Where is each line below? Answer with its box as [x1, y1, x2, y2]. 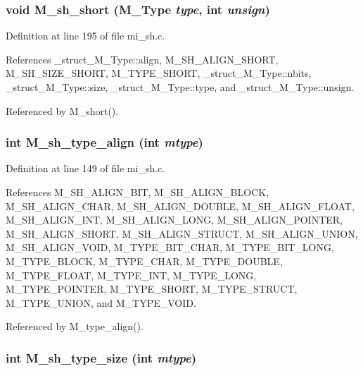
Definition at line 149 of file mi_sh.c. [6, 161, 165, 176]
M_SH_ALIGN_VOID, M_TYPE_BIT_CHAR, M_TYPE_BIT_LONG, [6, 240, 334, 255]
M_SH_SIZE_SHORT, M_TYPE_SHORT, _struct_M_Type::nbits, [6, 66, 312, 80]
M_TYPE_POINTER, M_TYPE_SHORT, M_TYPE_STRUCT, [6, 281, 298, 296]
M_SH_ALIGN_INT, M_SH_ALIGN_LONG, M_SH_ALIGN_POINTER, [6, 212, 343, 227]
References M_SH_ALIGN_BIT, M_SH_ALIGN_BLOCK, [6, 185, 269, 199]
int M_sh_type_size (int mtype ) [6, 348, 197, 366]
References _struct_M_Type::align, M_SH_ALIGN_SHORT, [6, 51, 279, 66]
